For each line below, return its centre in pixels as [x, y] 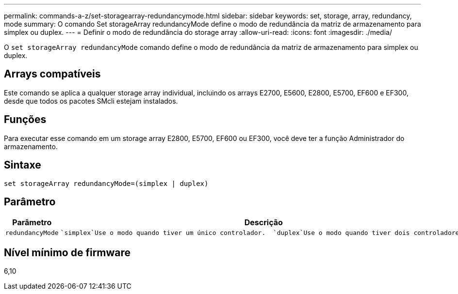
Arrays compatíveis [52, 74]
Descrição [263, 223]
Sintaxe [23, 165]
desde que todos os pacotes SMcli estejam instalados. [91, 101]
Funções [25, 120]
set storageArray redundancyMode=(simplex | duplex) [106, 183]
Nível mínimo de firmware [67, 252]
